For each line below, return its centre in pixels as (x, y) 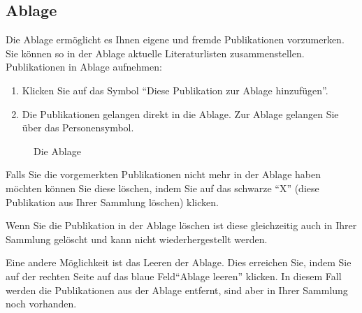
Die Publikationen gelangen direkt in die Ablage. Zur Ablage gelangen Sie (180, 114)
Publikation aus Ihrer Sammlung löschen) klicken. (112, 202)
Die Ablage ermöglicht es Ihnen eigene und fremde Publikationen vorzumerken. (175, 39)
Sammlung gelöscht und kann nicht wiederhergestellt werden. (137, 239)
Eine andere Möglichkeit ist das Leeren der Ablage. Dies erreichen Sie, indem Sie (179, 262)
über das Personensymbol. (78, 128)
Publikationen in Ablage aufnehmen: (84, 67)
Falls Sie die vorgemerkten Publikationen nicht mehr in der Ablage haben (163, 174)
